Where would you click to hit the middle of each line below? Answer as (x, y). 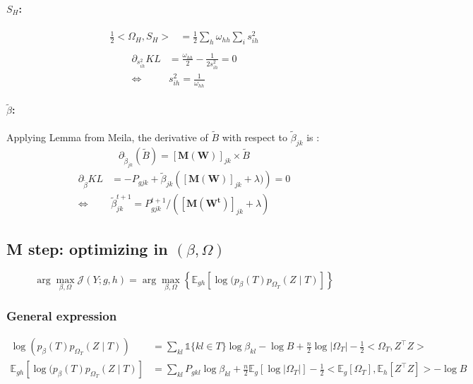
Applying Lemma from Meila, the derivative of (107, 137)
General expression (62, 315)
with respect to (255, 137)
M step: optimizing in (87, 248)
